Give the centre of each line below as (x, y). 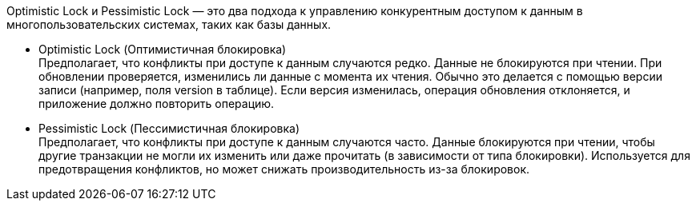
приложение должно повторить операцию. (157, 103)
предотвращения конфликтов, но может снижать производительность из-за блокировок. (284, 169)
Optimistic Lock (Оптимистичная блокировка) (163, 49)
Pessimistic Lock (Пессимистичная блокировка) (169, 128)
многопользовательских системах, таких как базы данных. (169, 24)
